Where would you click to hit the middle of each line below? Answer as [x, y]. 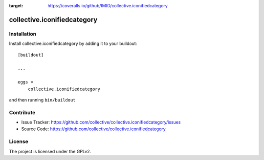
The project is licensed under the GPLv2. [50, 151]
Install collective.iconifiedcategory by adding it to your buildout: [73, 43]
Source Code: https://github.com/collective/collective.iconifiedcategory [93, 129]
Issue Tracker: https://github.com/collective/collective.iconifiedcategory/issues [101, 122]
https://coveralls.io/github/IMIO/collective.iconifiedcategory [108, 6]
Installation [23, 34]
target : [16, 6]
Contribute [22, 112]
